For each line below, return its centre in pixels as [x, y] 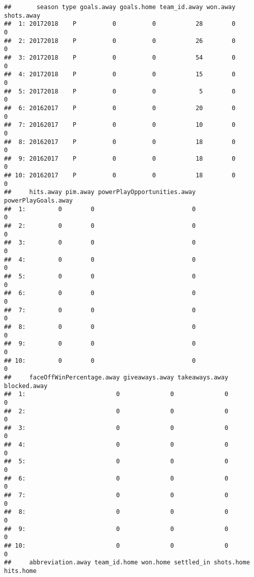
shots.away [22, 15]
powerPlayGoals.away [39, 201]
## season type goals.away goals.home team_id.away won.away [120, 7]
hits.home [20, 571]
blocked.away [26, 386]
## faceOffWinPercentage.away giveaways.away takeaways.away [116, 377]
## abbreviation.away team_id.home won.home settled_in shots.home [127, 563]
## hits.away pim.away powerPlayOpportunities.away [100, 192]
